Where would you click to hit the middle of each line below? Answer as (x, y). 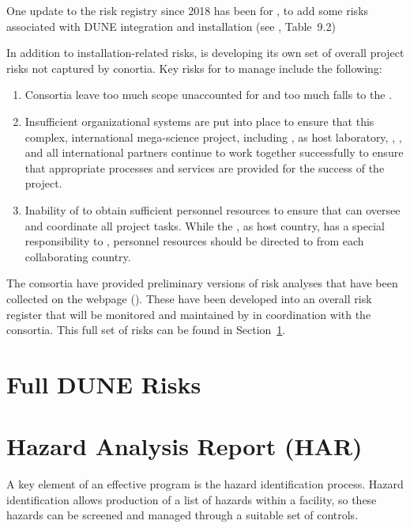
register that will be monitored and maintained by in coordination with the (189, 314)
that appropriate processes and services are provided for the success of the (205, 167)
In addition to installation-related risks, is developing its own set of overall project (205, 53)
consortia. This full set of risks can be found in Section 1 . (146, 330)
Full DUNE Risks (104, 384)
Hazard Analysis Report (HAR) (184, 446)
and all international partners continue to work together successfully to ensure (214, 152)
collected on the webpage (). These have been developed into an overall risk (189, 298)
